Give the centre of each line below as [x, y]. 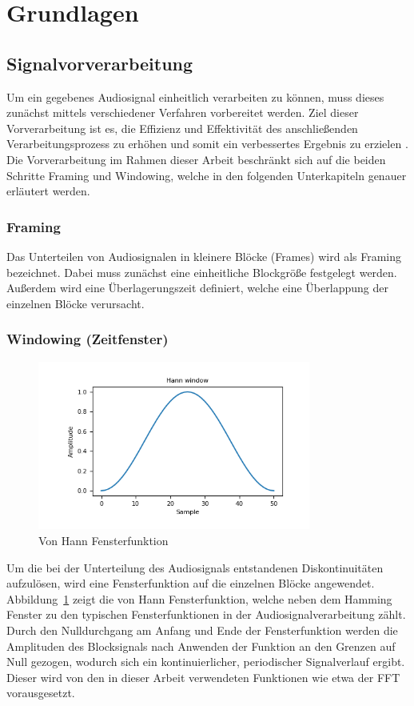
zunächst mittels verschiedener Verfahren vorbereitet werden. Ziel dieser [183, 112]
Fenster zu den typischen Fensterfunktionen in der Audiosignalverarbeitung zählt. [206, 614]
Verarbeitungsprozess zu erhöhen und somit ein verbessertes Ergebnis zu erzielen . [207, 144]
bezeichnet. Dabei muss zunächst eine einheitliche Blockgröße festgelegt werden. [202, 272]
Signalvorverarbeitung [100, 63]
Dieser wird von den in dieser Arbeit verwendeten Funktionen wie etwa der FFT [203, 677]
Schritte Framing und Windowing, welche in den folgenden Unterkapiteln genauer [207, 175]
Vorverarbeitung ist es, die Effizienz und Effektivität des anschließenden [182, 128]
